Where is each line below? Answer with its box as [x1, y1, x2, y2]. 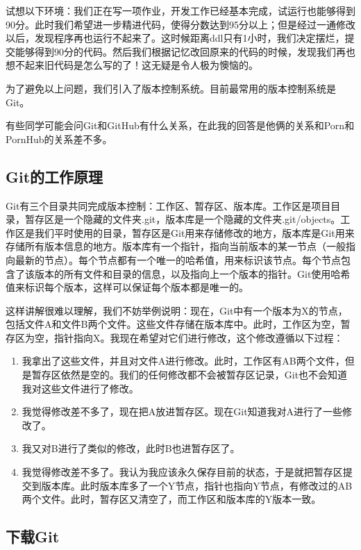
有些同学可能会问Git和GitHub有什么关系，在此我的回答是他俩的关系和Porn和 [6, 118, 355, 133]
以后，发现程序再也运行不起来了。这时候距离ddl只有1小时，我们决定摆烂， [6, 31, 345, 45]
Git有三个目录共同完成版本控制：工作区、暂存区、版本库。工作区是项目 [6, 198, 331, 212]
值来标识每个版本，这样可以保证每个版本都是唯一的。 [6, 280, 249, 294]
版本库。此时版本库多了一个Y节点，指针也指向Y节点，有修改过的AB [41, 478, 353, 492]
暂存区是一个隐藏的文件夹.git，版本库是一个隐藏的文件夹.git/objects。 [24, 212, 341, 226]
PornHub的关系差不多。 [6, 131, 112, 146]
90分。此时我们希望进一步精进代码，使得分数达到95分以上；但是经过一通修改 [6, 17, 355, 31]
